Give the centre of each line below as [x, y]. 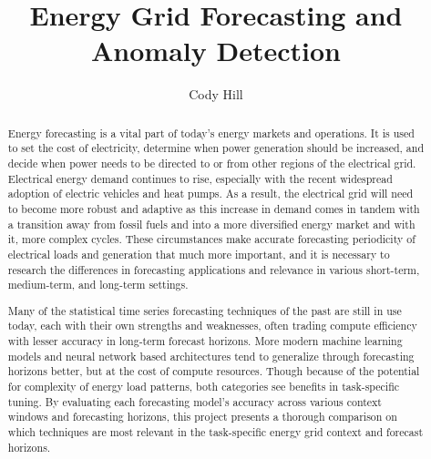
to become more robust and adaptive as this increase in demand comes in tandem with [214, 208]
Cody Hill [216, 94]
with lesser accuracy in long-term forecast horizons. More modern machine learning [205, 341]
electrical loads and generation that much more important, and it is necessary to [199, 254]
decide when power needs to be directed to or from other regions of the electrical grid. [212, 163]
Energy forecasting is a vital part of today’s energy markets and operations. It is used [211, 133]
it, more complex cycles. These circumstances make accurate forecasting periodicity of [211, 239]
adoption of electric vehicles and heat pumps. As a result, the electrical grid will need [210, 194]
